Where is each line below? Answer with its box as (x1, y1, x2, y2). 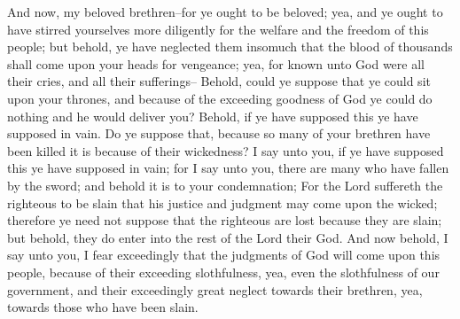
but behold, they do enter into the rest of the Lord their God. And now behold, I (7, 228, 448, 246)
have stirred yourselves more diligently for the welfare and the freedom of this (7, 19, 429, 38)
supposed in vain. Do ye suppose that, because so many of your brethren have (7, 124, 431, 143)
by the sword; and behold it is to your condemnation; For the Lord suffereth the (7, 175, 443, 194)
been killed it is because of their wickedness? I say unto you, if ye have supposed (7, 141, 444, 159)
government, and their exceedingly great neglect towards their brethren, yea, (7, 280, 423, 299)
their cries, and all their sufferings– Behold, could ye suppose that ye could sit (7, 72, 431, 90)
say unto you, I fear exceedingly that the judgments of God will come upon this (7, 245, 441, 264)
